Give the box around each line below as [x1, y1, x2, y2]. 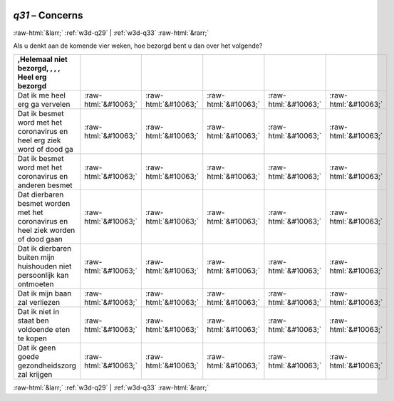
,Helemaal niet [17, 54, 68, 64]
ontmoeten [17, 279, 54, 289]
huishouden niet [17, 261, 72, 271]
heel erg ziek [17, 135, 61, 145]
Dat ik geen [17, 343, 56, 353]
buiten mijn [17, 253, 55, 263]
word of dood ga [17, 145, 74, 155]
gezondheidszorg [17, 360, 76, 370]
